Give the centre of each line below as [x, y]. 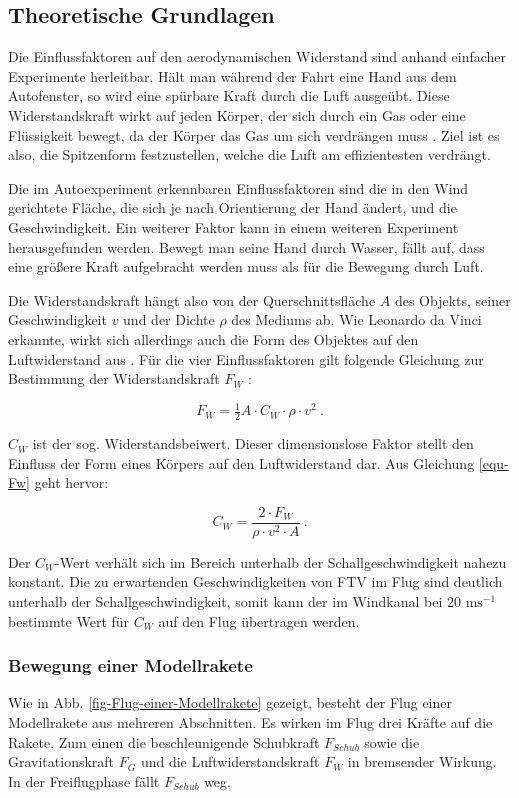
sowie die [392, 741]
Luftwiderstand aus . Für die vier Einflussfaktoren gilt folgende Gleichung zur [246, 358]
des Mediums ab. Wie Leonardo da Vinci [356, 319]
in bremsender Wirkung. [422, 761]
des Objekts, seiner [452, 299]
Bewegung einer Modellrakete [130, 665]
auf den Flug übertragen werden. [259, 620]
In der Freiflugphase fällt [84, 780]
